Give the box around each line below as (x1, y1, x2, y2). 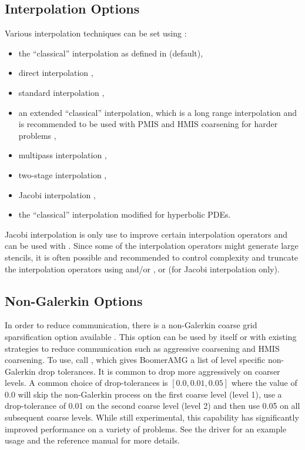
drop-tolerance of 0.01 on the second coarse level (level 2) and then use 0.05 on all (5, 399, 300, 412)
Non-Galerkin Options (5, 291, 143, 309)
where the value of (231, 376, 297, 389)
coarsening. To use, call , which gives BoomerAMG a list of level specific (5, 354, 266, 366)
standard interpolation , (18, 86, 105, 98)
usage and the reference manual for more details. (5, 434, 180, 446)
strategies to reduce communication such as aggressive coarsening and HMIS (5, 342, 280, 354)
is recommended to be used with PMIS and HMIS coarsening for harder (18, 118, 278, 130)
